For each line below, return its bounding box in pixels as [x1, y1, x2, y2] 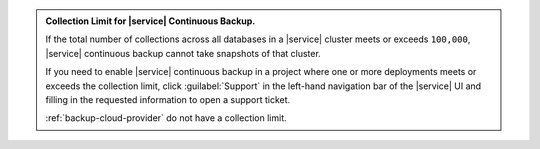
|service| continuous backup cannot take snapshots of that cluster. [45, 47, 322, 59]
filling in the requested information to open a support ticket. [45, 93, 291, 105]
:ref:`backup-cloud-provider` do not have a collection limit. [45, 112, 287, 124]
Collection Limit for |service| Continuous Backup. [45, 15, 256, 27]
